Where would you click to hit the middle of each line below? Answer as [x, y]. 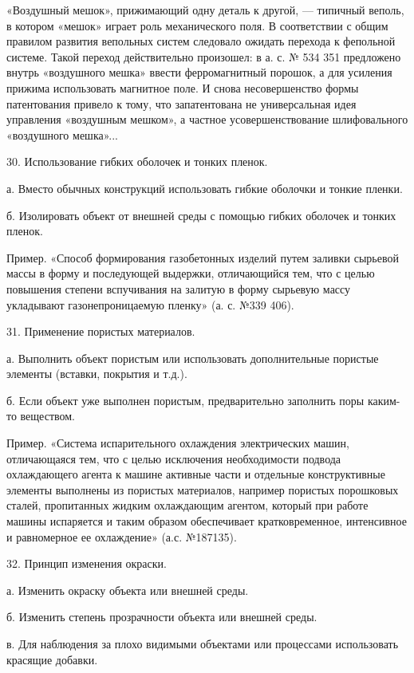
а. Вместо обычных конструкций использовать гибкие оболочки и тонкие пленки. [205, 188]
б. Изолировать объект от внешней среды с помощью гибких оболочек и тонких [201, 215]
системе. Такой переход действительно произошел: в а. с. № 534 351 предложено [204, 56]
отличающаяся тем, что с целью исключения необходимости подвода [174, 458]
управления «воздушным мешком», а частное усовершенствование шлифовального [207, 119]
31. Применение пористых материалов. [101, 331]
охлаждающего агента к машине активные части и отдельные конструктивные [196, 474]
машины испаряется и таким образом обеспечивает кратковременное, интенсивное [207, 521]
